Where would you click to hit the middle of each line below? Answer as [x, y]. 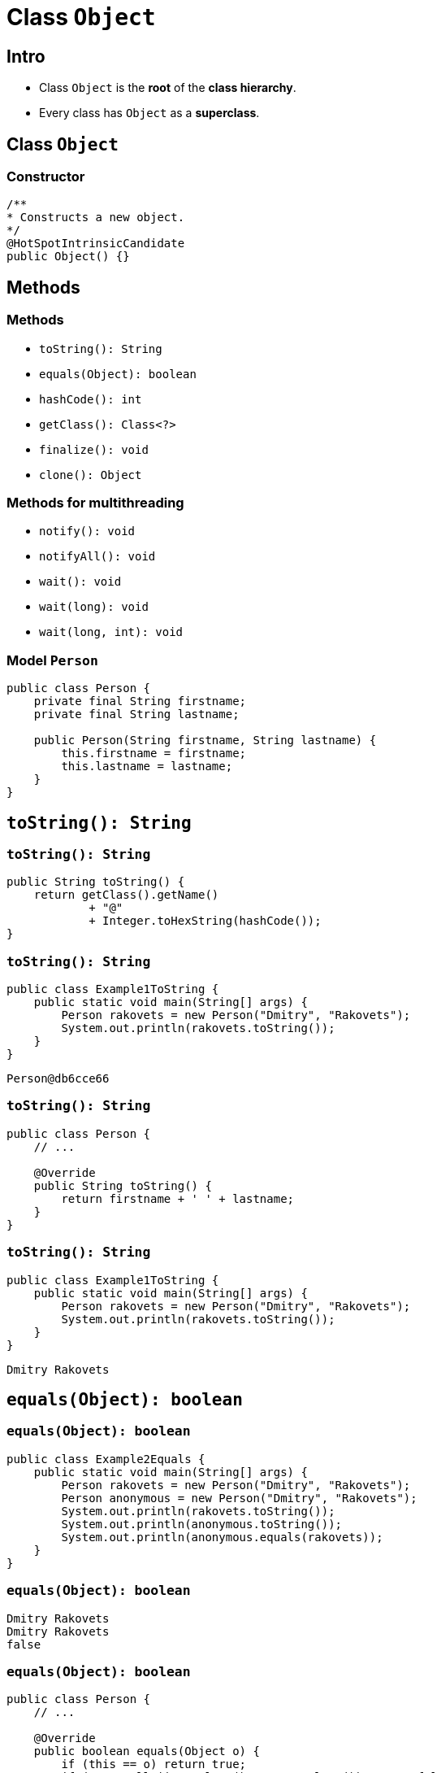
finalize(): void [94, 449]
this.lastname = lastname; [147, 767]
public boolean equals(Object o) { [147, 1751]
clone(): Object [91, 475]
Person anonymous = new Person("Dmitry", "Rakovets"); [239, 1498]
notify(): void [87, 531]
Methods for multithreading [95, 502]
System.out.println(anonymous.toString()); [202, 1524]
